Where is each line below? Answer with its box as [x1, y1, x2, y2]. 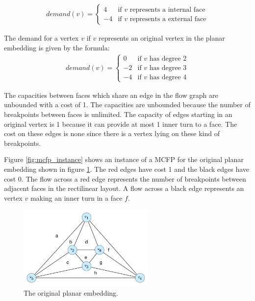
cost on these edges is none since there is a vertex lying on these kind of [4, 128, 220, 139]
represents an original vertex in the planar [98, 33, 225, 43]
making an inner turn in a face [30, 192, 123, 203]
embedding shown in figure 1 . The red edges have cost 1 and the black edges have [4, 164, 250, 174]
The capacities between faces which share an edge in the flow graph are [4, 90, 218, 100]
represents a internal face [129, 6, 205, 13]
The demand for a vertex [4, 33, 79, 43]
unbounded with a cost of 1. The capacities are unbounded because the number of [4, 99, 251, 110]
